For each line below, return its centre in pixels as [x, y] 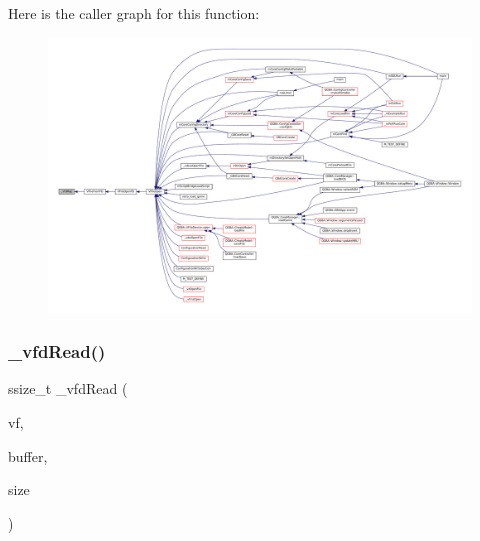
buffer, [28, 455]
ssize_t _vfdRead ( [68, 388]
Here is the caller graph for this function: [134, 13]
